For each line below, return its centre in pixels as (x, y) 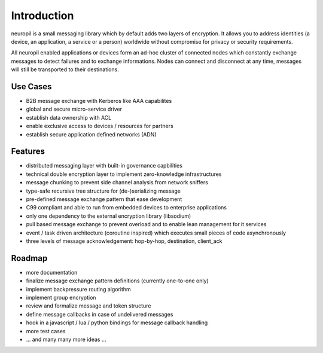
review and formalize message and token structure (89, 306)
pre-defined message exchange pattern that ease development (104, 199)
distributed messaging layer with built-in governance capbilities (104, 166)
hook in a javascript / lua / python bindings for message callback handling (117, 322)
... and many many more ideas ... (66, 340)
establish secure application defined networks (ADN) (91, 134)
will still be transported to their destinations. (65, 69)
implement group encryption (61, 298)
